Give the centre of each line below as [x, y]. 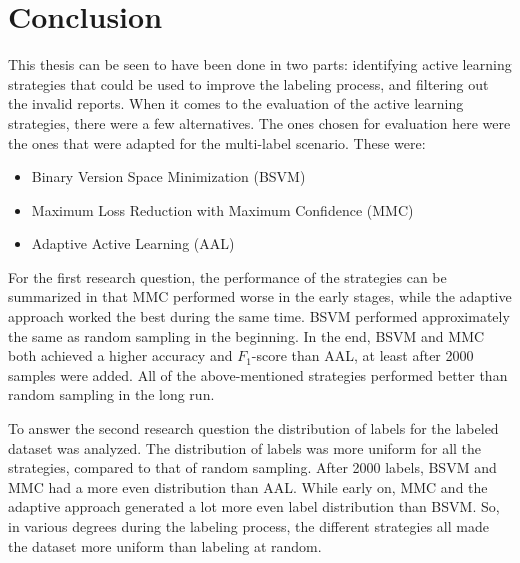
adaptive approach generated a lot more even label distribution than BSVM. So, [254, 506]
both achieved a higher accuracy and [120, 355]
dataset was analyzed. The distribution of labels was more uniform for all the [245, 447]
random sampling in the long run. [111, 394]
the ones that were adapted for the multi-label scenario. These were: [217, 142]
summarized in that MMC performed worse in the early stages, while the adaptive [260, 296]
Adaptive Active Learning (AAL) [133, 243]
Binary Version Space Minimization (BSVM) [168, 176]
